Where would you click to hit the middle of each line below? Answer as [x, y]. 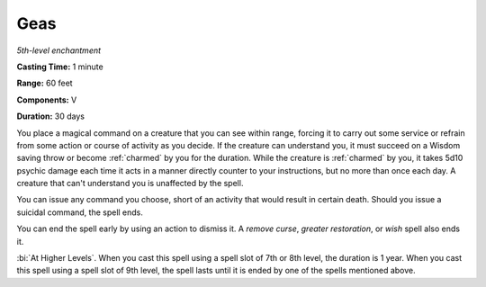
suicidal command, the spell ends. [80, 212]
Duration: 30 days [51, 116]
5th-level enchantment [59, 50]
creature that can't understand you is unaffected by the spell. [130, 184]
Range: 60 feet [45, 83]
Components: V [47, 100]
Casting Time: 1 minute [60, 67]
